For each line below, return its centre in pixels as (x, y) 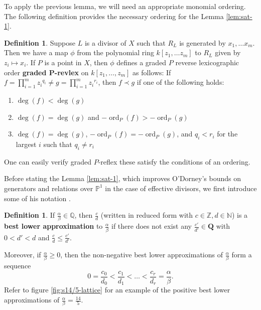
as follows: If (152, 72)
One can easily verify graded (48, 161)
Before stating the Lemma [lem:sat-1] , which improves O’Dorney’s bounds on (123, 178)
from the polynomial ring (115, 52)
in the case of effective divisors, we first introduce (181, 188)
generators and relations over (49, 188)
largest (26, 144)
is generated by (203, 42)
